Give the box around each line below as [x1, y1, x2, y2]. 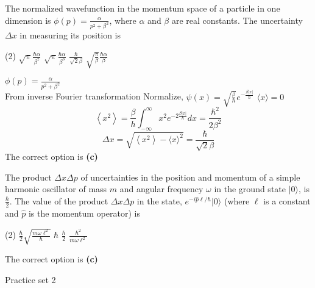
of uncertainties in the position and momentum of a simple [80, 170, 300, 183]
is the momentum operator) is [28, 206, 140, 219]
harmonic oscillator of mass [5, 182, 107, 195]
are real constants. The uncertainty [171, 13, 303, 26]
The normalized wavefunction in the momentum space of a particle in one [5, 2, 280, 14]
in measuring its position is [19, 29, 121, 41]
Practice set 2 [5, 273, 56, 286]
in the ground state [214, 182, 286, 195]
